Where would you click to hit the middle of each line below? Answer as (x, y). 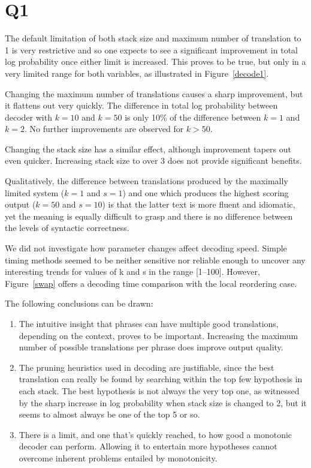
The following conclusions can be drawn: (79, 303)
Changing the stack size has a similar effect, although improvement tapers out (148, 148)
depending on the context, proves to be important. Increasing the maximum (158, 335)
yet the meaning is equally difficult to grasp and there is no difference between (149, 216)
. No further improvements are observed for (104, 129)
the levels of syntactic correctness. (67, 228)
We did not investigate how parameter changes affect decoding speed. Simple (146, 248)
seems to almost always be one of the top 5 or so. (109, 414)
